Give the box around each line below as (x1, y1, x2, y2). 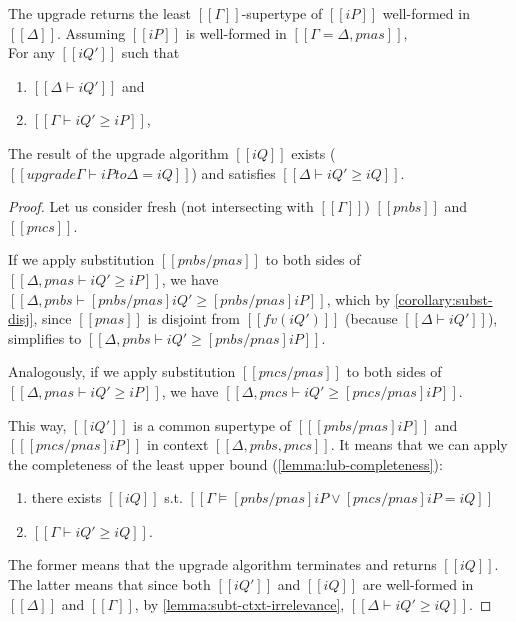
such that (121, 42, 180, 63)
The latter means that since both (8, 574, 211, 595)
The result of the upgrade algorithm (8, 142, 229, 163)
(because (345, 308, 398, 329)
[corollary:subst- (394, 288, 493, 309)
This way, (8, 414, 67, 435)
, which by (326, 288, 391, 309)
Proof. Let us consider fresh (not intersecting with (8, 196, 314, 217)
